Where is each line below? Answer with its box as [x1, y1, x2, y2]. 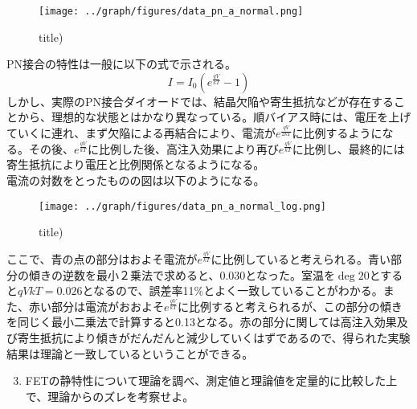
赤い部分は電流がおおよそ [28, 297, 164, 314]
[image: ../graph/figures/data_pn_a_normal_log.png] [39, 200, 326, 212]
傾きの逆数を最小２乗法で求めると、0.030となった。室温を [28, 266, 335, 283]
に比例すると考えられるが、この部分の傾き [178, 297, 403, 314]
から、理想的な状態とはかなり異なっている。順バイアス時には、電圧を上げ [17, 108, 411, 125]
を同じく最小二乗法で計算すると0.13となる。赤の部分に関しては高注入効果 [6, 313, 397, 330]
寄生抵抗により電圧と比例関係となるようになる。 [6, 156, 265, 173]
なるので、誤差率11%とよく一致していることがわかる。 [93, 282, 383, 299]
